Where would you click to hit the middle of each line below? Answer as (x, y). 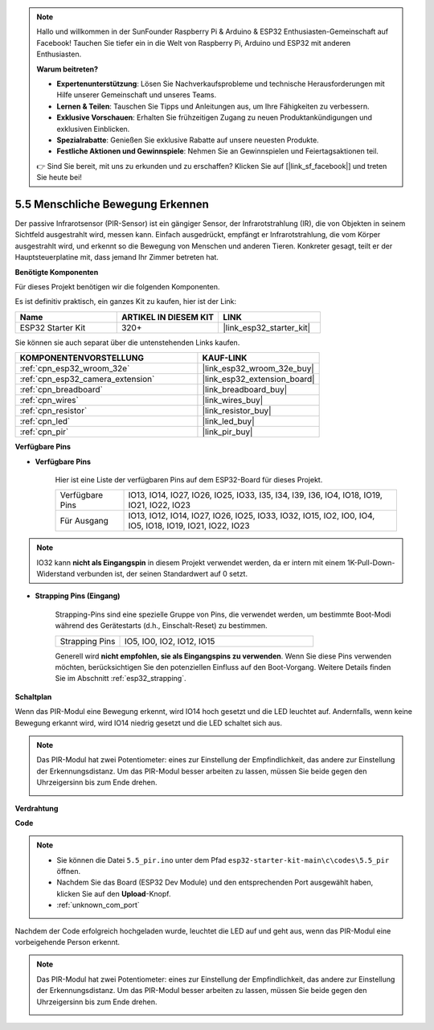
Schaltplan (33, 696)
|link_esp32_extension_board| (258, 380)
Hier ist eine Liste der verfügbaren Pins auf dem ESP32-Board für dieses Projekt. (189, 479)
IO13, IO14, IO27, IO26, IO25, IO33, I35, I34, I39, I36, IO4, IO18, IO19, (256, 495)
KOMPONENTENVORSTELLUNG (82, 358)
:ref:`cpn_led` (45, 421)
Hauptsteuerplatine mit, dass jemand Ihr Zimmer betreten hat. (117, 257)
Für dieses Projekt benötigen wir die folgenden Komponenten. (117, 286)
